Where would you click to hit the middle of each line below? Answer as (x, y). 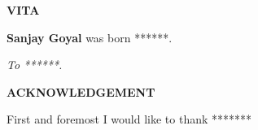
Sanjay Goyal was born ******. (90, 37)
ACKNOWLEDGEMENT (81, 91)
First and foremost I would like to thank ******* (129, 119)
